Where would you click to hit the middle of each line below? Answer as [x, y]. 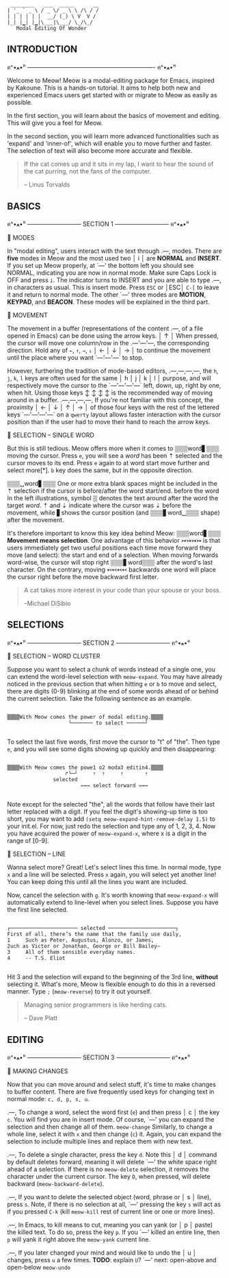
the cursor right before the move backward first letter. [83, 576]
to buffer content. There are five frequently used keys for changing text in [111, 1092]
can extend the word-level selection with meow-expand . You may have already [115, 677]
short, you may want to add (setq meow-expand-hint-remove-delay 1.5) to [111, 819]
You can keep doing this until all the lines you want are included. [97, 882]
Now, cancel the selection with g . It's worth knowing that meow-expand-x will [113, 895]
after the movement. [36, 519]
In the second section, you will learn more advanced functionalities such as [113, 136]
